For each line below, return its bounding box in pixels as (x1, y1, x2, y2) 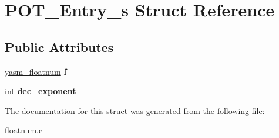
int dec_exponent (5, 85, 76, 97)
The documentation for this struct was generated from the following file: (5, 104, 265, 116)
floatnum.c (5, 124, 43, 136)
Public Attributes (5, 37, 114, 56)
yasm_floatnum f (5, 65, 67, 77)
